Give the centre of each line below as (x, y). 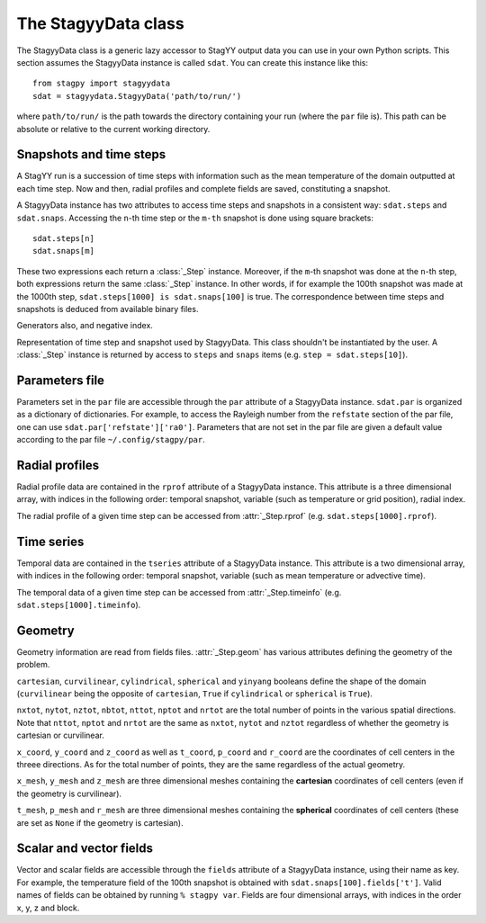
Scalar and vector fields (85, 849)
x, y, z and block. (48, 908)
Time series (50, 541)
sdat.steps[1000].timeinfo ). (79, 605)
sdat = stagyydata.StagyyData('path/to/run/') (137, 96)
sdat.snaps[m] (63, 251)
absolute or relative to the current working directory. (113, 129)
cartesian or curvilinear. (61, 735)
